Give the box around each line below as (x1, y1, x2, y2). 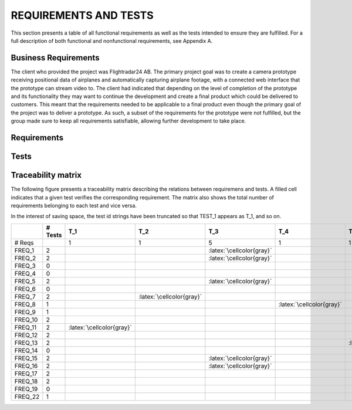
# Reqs (14, 238, 34, 246)
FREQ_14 (14, 346, 38, 354)
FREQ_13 (14, 338, 38, 347)
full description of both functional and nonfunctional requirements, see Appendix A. (11, 37, 213, 44)
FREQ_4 (14, 269, 36, 277)
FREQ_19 (14, 385, 38, 393)
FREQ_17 (14, 370, 38, 378)
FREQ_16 (14, 361, 38, 370)
